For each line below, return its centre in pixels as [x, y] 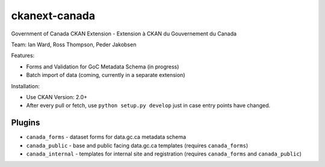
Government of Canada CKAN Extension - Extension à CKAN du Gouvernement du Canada [124, 34]
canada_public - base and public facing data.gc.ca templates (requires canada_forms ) [137, 145]
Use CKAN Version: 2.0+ [57, 97]
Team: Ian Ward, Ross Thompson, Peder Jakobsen [74, 44]
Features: [23, 56]
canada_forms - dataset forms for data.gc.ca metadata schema [106, 137]
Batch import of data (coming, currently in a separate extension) [106, 75]
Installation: [26, 86]
